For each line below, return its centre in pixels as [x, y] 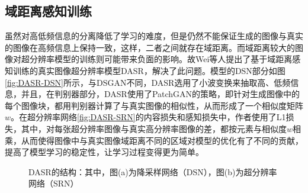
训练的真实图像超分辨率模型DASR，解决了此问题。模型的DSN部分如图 [149, 70]
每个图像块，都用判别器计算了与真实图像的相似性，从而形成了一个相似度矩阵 [154, 105]
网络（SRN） [54, 183]
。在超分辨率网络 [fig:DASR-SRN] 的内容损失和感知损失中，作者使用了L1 [148, 117]
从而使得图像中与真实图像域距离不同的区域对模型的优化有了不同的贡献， [162, 140]
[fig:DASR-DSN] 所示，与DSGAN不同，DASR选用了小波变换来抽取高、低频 [148, 82]
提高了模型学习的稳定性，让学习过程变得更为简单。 [104, 152]
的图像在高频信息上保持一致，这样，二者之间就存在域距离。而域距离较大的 [150, 47]
